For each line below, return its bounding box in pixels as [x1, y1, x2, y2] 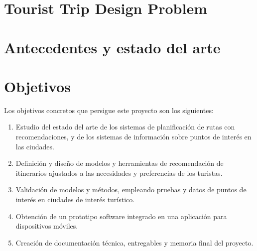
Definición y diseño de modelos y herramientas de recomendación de [15, 158, 224, 168]
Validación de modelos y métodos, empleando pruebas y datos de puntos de [15, 184, 247, 195]
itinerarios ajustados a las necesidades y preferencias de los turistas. [15, 167, 223, 178]
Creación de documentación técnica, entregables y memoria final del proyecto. [15, 237, 254, 248]
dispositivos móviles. [15, 221, 78, 231]
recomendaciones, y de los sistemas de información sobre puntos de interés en [15, 131, 252, 142]
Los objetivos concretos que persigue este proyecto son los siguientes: [4, 105, 214, 115]
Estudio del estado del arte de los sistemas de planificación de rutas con [15, 122, 235, 132]
